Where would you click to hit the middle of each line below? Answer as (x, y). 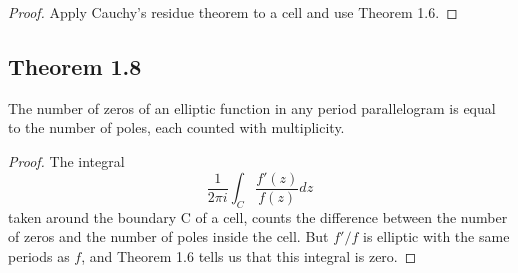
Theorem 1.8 (75, 65)
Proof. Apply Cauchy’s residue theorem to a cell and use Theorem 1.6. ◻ (233, 12)
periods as (39, 256)
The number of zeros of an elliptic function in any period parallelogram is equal (252, 107)
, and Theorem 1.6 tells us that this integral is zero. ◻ (249, 256)
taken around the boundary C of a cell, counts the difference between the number (258, 216)
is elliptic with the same (436, 236)
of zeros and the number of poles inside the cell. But (168, 236)
